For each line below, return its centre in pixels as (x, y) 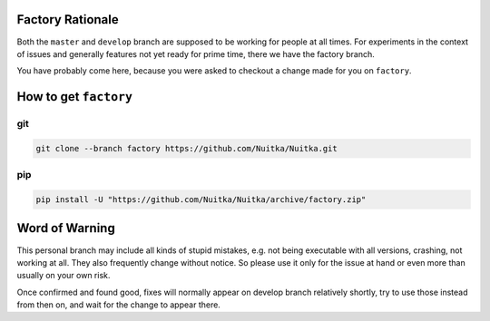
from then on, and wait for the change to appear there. (119, 305)
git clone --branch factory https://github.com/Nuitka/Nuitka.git (186, 148)
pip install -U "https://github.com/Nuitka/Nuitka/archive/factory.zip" (201, 199)
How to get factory (75, 97)
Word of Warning (66, 228)
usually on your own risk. (64, 276)
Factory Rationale (68, 19)
